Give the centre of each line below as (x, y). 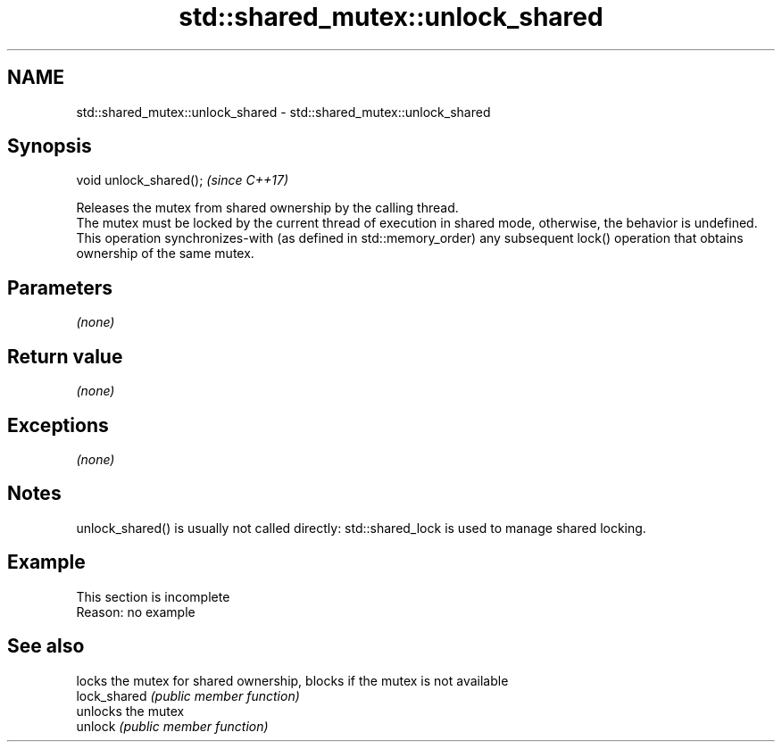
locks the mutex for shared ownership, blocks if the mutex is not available (292, 680)
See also (46, 646)
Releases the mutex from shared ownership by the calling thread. (267, 208)
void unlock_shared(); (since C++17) (183, 180)
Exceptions (58, 425)
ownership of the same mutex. (165, 254)
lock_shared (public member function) (188, 695)
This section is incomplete (153, 596)
